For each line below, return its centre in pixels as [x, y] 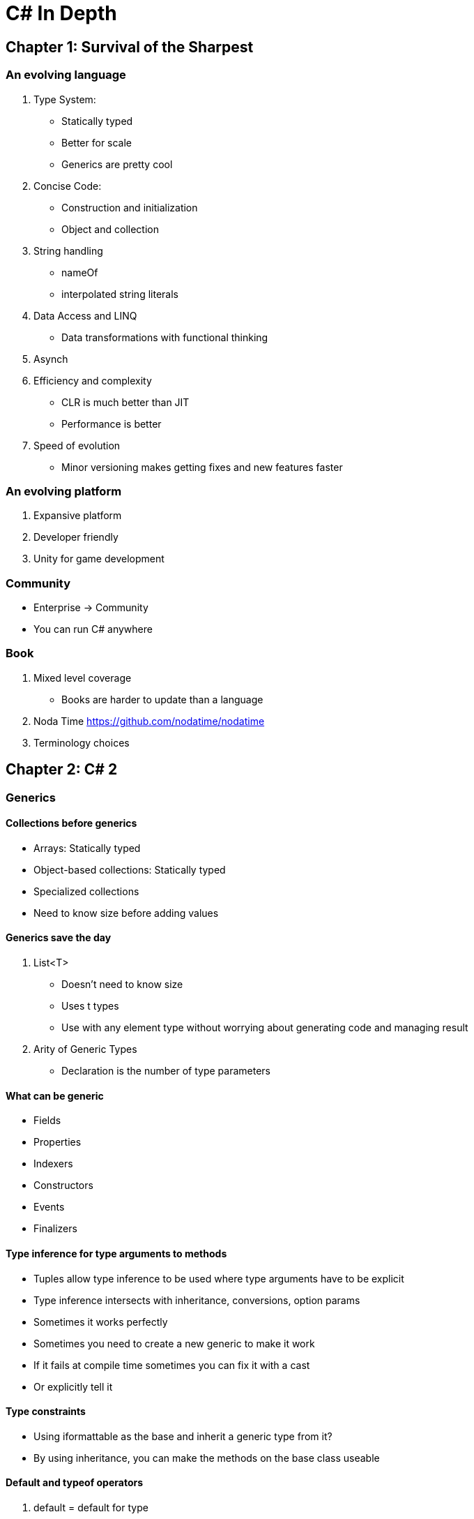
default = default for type [91, 1507]
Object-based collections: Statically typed [130, 869]
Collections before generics [71, 823]
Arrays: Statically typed [87, 848]
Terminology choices [82, 742]
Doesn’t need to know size [122, 985]
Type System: [65, 99]
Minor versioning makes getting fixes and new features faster [202, 467]
